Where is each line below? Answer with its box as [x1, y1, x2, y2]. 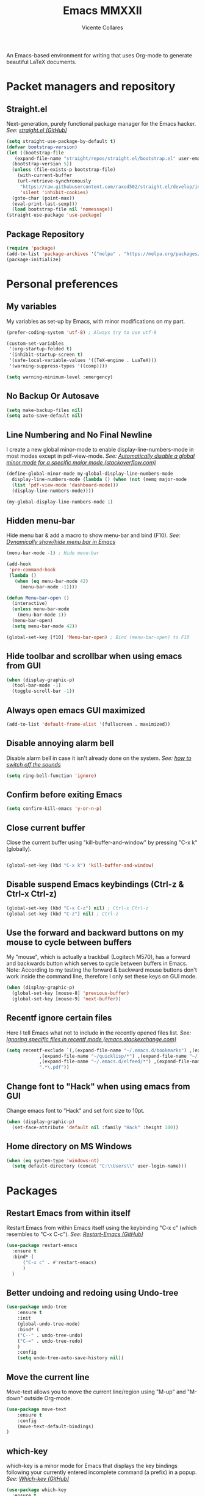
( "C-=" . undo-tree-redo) [17, 1338, 84, 1344]
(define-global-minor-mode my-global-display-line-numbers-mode [6, 471, 173, 477]
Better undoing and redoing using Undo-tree [6, 1287, 179, 1298]
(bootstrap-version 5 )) [12, 161, 72, 167]
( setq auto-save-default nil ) [6, 413, 84, 419]
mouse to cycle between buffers [6, 937, 132, 947]
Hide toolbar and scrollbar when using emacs [6, 651, 182, 662]
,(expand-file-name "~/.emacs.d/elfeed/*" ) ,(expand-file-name [38, 1058, 203, 1065]
